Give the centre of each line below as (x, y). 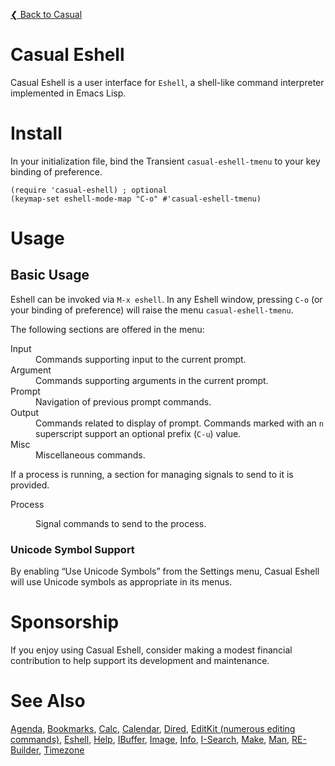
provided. (30, 485)
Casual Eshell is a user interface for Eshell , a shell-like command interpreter (167, 82)
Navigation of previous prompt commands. (123, 401)
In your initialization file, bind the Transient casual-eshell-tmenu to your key (165, 161)
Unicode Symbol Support (72, 549)
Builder (25, 750)
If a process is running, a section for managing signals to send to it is (152, 474)
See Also (48, 701)
